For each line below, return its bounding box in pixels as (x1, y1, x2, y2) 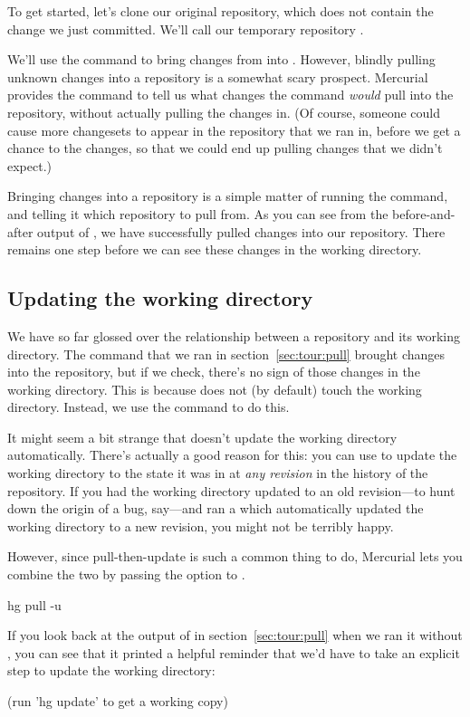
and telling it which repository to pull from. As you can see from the (7, 204, 388, 223)
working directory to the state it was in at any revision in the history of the (7, 464, 428, 483)
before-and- (392, 204, 456, 223)
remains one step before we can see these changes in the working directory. (7, 240, 422, 259)
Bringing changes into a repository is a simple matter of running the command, (7, 186, 448, 206)
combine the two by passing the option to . (7, 565, 245, 584)
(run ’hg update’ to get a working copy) (7, 692, 228, 711)
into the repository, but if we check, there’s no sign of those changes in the (7, 362, 420, 381)
